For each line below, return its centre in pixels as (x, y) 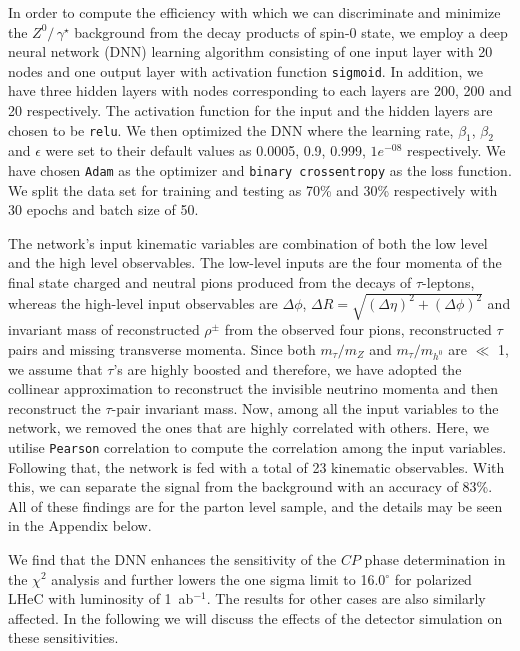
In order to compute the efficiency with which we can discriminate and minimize (254, 12)
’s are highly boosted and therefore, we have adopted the (287, 368)
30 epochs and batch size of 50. (103, 209)
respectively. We (456, 150)
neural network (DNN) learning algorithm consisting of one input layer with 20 (250, 51)
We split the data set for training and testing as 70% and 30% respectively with (253, 189)
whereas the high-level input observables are (143, 302)
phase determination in (435, 558)
